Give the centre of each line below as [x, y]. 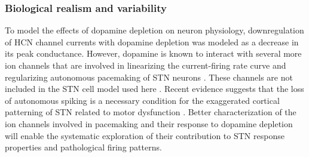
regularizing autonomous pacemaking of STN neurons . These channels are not [149, 77]
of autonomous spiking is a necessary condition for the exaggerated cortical [142, 100]
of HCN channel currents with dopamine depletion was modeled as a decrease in [152, 41]
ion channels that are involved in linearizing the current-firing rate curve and [146, 65]
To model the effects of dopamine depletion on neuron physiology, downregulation [154, 30]
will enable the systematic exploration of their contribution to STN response [145, 135]
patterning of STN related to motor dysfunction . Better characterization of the [151, 112]
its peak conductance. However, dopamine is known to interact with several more [153, 53]
